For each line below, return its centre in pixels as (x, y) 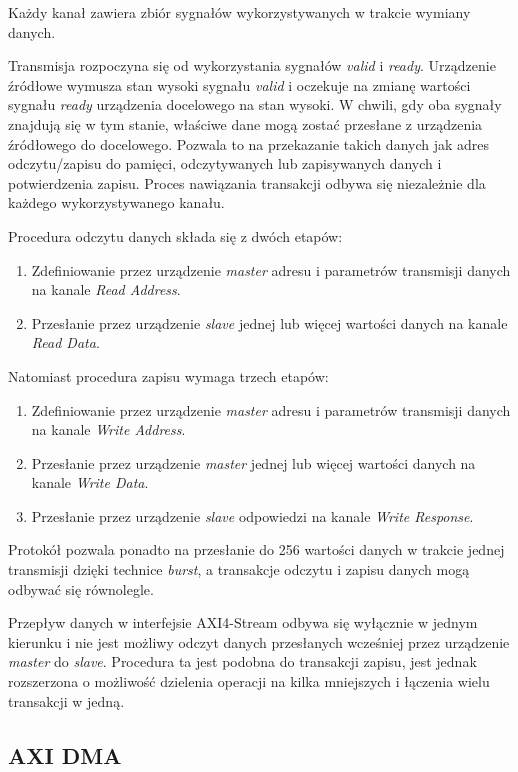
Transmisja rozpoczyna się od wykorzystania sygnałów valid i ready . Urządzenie (252, 65)
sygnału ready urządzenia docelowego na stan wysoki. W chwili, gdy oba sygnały (255, 104)
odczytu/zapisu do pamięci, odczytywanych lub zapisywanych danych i (225, 163)
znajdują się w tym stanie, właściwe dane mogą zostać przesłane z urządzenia (245, 123)
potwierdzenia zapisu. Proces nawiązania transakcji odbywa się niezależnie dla (247, 182)
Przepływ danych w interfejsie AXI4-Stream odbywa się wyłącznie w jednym (243, 622)
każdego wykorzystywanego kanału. (116, 202)
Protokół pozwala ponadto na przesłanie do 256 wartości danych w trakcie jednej (256, 549)
